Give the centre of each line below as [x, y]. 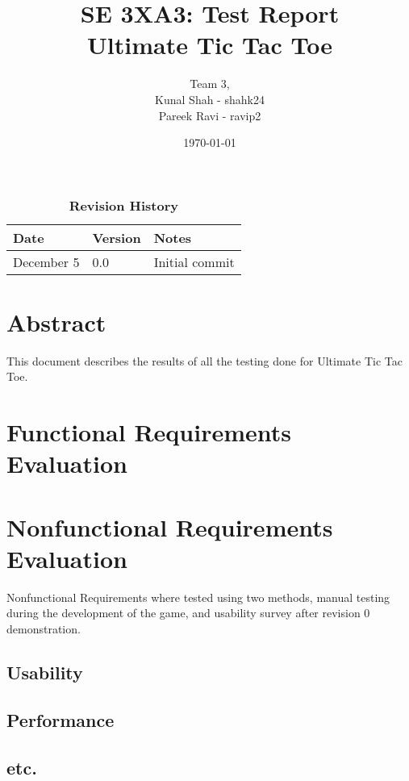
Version [117, 237]
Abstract [56, 322]
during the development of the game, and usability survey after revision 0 [188, 613]
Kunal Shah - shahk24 [210, 99]
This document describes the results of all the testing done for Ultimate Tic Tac [204, 360]
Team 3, [210, 84]
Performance [61, 719]
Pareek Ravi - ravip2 [210, 115]
